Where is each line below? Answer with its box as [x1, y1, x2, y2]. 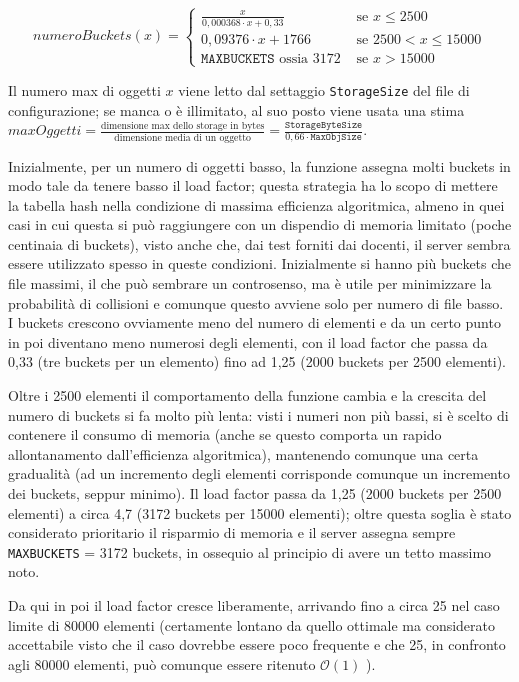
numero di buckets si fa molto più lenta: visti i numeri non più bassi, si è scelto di [8, 404, 509, 425]
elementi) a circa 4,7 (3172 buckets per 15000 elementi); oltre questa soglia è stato [8, 502, 512, 523]
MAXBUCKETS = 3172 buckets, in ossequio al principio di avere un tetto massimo [8, 541, 492, 562]
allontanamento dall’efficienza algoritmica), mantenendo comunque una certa [8, 443, 479, 464]
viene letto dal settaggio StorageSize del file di [178, 79, 470, 100]
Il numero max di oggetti [8, 79, 161, 100]
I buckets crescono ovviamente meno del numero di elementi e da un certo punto [8, 312, 501, 333]
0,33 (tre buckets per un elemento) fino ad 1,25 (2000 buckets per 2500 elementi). [8, 351, 507, 372]
